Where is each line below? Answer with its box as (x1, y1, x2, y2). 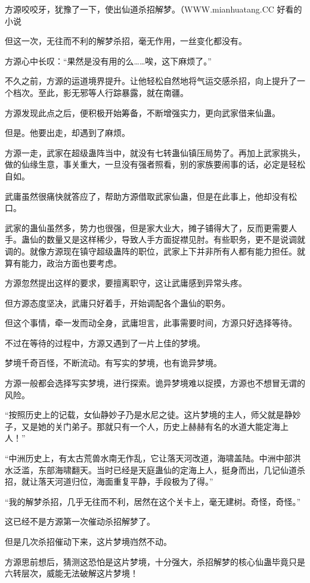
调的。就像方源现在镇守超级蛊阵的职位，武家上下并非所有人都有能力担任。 (5, 244, 297, 257)
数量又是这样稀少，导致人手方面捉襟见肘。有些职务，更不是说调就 (46, 233, 305, 246)
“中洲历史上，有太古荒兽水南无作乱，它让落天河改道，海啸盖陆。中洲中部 (5, 452, 293, 464)
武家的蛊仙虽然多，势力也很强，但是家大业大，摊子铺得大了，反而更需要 (5, 221, 289, 234)
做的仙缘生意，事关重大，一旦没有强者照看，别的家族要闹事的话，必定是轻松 (5, 158, 305, 170)
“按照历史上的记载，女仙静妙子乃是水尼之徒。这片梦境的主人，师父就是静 (5, 408, 293, 421)
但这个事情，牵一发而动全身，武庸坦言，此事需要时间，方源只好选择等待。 (5, 317, 297, 329)
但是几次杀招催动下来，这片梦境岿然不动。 (5, 535, 172, 547)
